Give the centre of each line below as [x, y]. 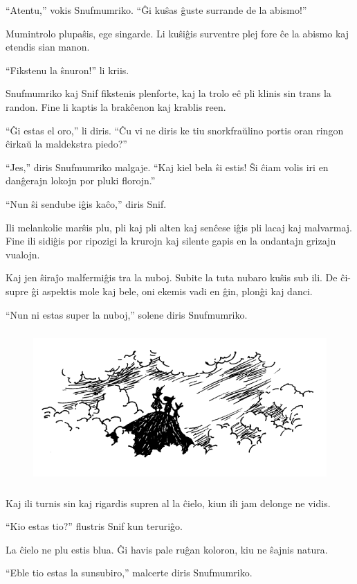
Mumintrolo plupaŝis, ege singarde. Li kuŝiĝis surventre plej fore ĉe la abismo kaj [177, 33]
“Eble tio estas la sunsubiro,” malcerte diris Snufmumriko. [129, 573]
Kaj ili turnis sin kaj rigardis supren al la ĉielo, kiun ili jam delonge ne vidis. [168, 503]
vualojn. [23, 254]
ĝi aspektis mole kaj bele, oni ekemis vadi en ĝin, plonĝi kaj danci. [172, 291]
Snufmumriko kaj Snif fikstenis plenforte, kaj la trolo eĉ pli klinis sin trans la [168, 93]
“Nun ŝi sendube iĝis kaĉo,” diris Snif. [86, 203]
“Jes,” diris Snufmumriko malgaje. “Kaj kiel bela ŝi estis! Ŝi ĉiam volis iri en [167, 167]
